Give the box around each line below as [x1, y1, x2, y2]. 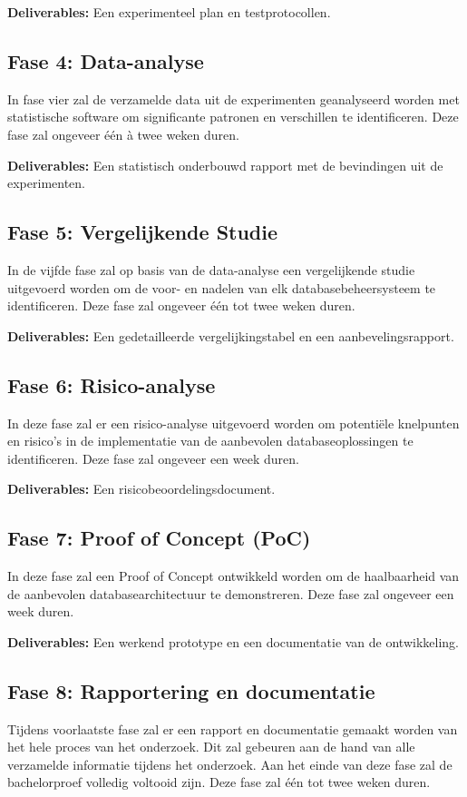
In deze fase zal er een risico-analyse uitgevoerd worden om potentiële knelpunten [7, 413, 460, 432]
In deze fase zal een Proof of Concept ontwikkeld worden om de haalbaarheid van [7, 566, 460, 585]
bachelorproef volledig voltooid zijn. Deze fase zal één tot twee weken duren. [7, 772, 431, 792]
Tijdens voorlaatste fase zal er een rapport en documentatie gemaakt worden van [7, 719, 458, 738]
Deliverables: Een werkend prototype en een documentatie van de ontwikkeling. [7, 632, 459, 651]
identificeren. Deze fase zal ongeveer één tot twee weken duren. [7, 296, 355, 315]
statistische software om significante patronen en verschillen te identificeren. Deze [7, 107, 459, 126]
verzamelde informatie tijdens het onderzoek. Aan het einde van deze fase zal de [7, 754, 452, 773]
